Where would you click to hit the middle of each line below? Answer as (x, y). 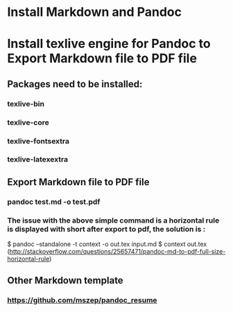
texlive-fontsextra (38, 141)
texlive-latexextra (37, 159)
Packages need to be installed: (75, 84)
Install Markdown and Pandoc (95, 12)
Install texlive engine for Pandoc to (109, 44)
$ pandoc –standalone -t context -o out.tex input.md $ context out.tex (107, 244)
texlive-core (28, 122)
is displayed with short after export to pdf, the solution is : (106, 229)
